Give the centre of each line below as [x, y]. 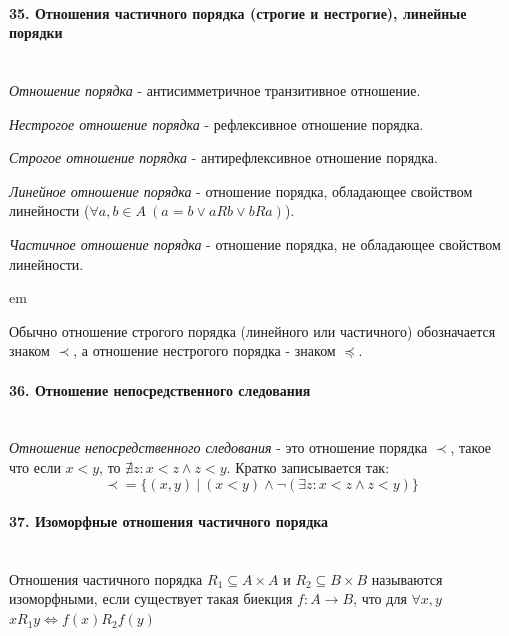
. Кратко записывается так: [308, 466]
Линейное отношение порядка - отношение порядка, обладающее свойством [241, 190]
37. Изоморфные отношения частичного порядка [169, 521]
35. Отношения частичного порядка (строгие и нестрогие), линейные [238, 12]
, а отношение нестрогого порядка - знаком [204, 350]
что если [35, 466]
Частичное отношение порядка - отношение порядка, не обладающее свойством [255, 243]
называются [407, 578]
